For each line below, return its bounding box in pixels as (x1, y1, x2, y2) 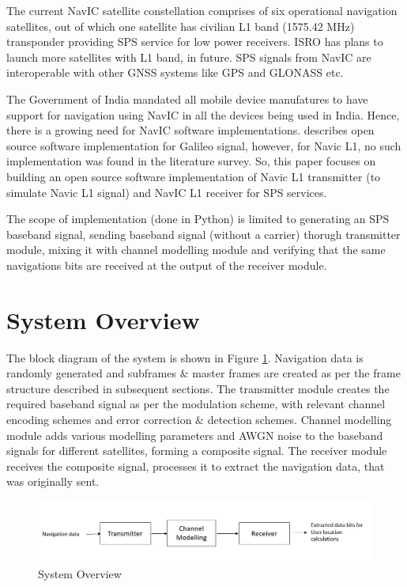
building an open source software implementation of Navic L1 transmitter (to (6, 168, 381, 184)
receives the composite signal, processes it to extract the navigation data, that (6, 457, 385, 474)
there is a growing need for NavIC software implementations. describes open (6, 122, 375, 138)
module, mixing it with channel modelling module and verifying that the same (6, 241, 386, 258)
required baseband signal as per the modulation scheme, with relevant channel (6, 396, 386, 412)
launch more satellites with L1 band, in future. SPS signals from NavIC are (6, 48, 371, 65)
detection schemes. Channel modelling (207, 411, 392, 427)
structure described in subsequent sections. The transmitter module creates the (6, 380, 390, 396)
